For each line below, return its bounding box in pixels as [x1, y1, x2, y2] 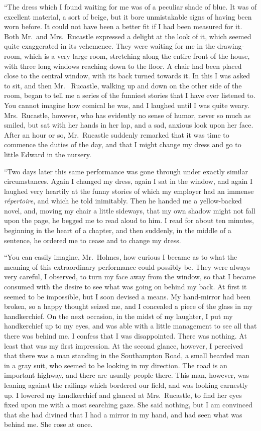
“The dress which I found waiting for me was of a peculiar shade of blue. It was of [4, 2, 257, 12]
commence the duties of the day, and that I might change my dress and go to [4, 139, 241, 150]
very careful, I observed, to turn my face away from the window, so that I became [4, 271, 256, 282]
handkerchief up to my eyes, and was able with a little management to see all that [4, 320, 257, 331]
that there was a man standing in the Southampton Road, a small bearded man [4, 350, 249, 361]
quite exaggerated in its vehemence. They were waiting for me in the [4, 41, 215, 51]
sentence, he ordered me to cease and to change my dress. [4, 235, 181, 245]
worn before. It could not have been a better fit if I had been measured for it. [4, 21, 242, 32]
